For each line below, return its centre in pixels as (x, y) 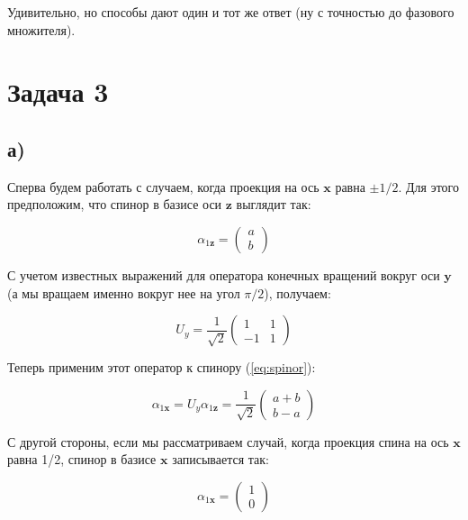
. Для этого (429, 186)
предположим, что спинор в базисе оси (115, 204)
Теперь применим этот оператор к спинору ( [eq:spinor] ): (162, 367)
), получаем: (297, 292)
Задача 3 (58, 91)
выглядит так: (274, 204)
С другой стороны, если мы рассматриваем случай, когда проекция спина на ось (228, 441)
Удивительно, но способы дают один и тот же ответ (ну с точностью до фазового (231, 12)
